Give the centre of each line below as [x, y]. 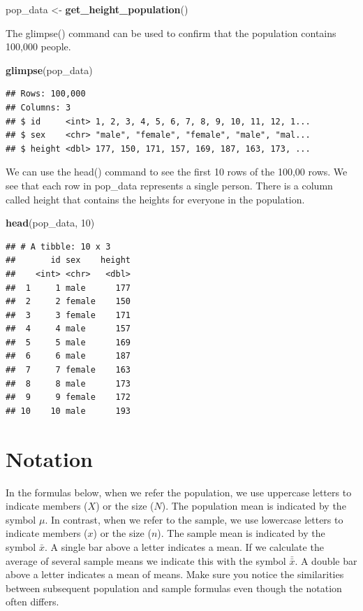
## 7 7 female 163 [68, 370]
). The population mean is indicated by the [254, 506]
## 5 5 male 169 [68, 342]
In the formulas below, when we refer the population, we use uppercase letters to [179, 492]
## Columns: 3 [38, 107]
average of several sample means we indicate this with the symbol [146, 560]
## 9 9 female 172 [68, 397]
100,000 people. [38, 46]
